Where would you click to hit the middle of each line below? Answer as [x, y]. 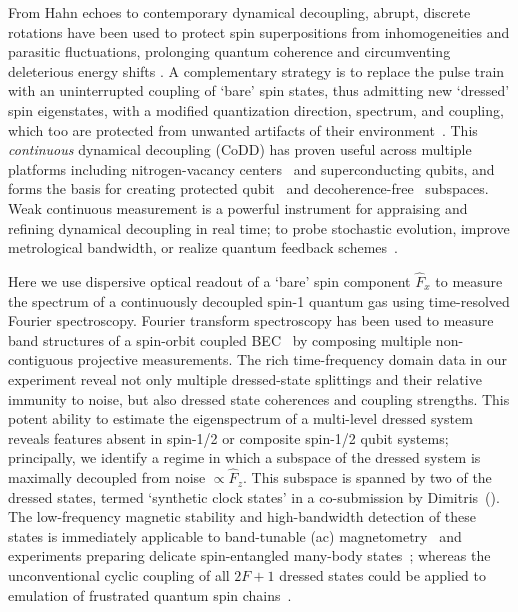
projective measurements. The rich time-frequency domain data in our [292, 359]
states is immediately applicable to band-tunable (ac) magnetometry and [235, 535]
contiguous [41, 359]
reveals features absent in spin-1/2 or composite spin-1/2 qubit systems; [228, 437]
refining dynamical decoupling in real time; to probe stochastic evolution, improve [259, 227]
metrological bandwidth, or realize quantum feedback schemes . [203, 247]
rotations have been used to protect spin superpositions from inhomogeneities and [259, 31]
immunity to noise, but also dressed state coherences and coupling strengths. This [259, 398]
